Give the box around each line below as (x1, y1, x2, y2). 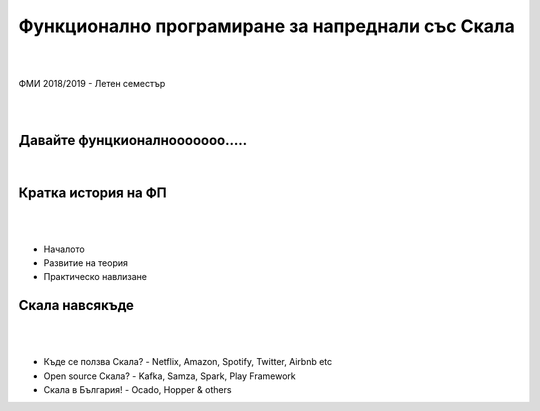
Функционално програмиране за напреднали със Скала (18, 15, 515, 37)
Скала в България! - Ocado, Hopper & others (43, 383, 232, 395)
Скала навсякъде (18, 297, 135, 314)
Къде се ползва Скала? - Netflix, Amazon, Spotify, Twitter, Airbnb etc (43, 356, 333, 368)
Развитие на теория (43, 257, 129, 269)
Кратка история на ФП (18, 184, 167, 201)
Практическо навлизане (43, 271, 147, 283)
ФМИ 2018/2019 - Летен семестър (18, 78, 166, 90)
